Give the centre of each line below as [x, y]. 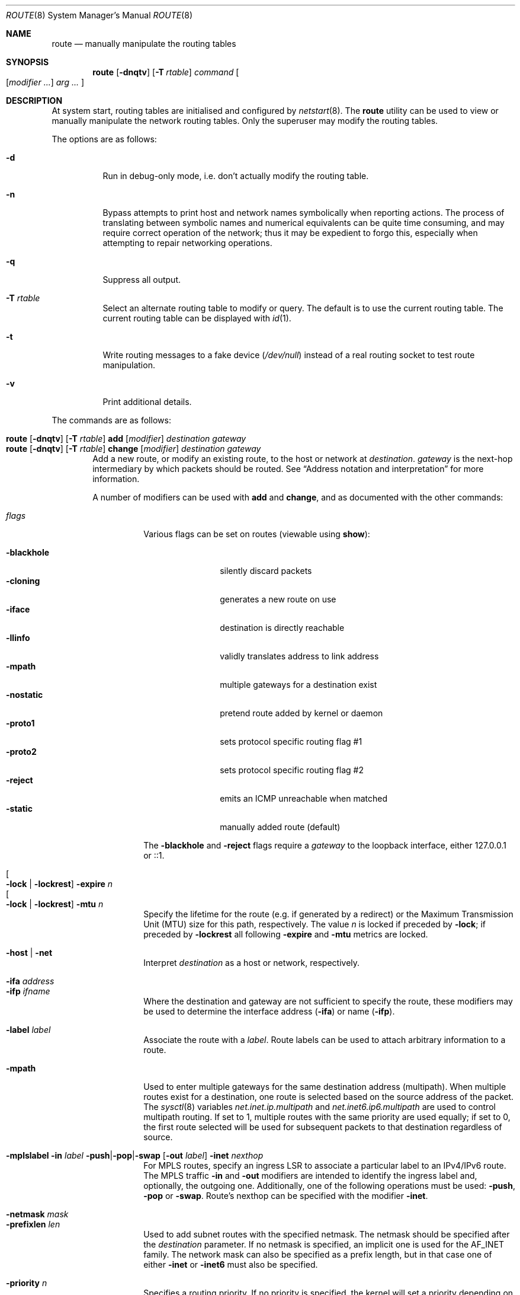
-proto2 [21, 752]
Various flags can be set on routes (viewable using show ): [257, 534]
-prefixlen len [33, 1224]
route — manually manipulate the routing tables [144, 44]
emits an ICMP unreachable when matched [304, 798]
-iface [18, 609]
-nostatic [25, 695]
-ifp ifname [28, 991]
